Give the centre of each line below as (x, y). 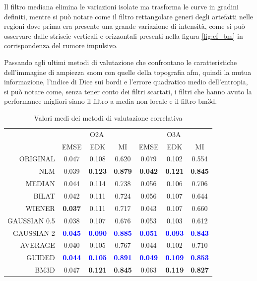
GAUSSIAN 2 (34, 233)
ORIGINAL (37, 159)
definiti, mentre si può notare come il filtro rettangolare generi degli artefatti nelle (129, 16)
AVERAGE (37, 245)
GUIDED (41, 257)
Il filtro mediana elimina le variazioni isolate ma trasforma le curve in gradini (121, 6)
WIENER (40, 208)
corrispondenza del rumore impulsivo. (61, 45)
